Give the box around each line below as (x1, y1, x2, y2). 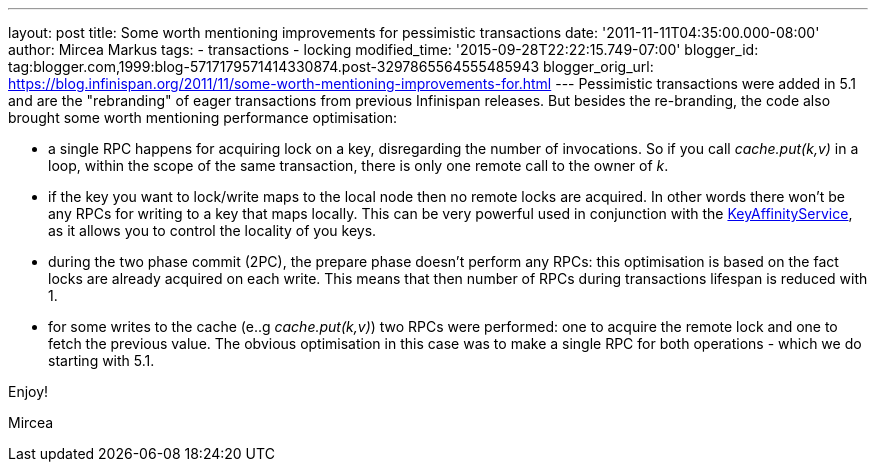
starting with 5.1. (48, 352, 155, 369)
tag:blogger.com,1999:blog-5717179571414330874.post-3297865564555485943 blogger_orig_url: (8, 58, 654, 75)
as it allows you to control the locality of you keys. (48, 222, 377, 239)
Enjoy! (8, 383, 49, 400)
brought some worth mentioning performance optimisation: (8, 109, 398, 126)
